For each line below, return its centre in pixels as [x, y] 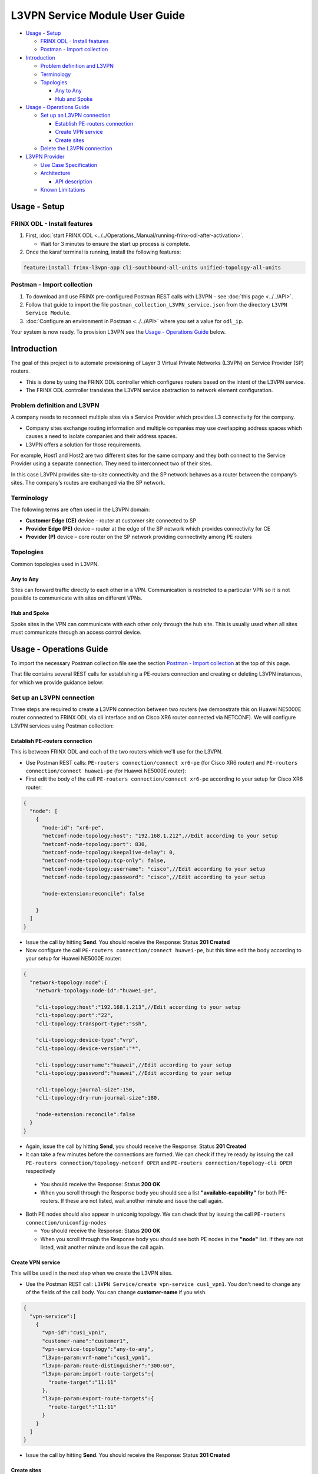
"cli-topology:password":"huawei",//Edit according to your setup [134, 1073]
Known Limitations [63, 189]
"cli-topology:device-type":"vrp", [87, 1040]
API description [74, 181]
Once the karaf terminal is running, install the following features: [103, 252]
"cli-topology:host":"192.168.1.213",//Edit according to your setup [138, 1007]
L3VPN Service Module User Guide [98, 15]
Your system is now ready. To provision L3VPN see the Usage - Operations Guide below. [118, 332]
